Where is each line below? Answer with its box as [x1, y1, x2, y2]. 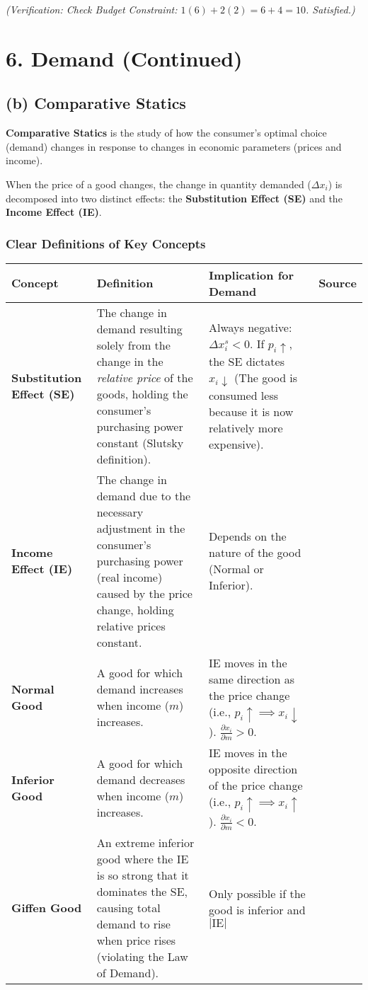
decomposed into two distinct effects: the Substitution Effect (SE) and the [6, 190, 343, 205]
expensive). [209, 436, 264, 453]
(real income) [96, 568, 163, 585]
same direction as [209, 670, 295, 687]
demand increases [96, 681, 183, 698]
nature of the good [209, 544, 301, 561]
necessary [96, 503, 144, 520]
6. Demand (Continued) [6, 43, 243, 72]
